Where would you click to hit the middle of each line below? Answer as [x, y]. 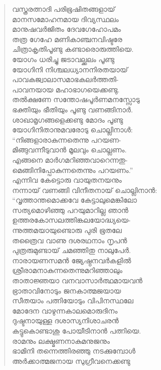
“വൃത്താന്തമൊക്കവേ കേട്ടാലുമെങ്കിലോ [74, 200]
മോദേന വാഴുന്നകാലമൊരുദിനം [65, 310]
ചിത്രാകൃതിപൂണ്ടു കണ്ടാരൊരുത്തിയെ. [73, 49]
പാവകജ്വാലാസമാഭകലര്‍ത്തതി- [65, 79]
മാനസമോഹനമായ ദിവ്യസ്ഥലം [65, 19]
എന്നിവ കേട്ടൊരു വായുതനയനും [67, 180]
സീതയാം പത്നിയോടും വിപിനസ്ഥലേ [73, 300]
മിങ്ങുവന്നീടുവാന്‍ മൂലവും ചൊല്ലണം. [69, 150]
